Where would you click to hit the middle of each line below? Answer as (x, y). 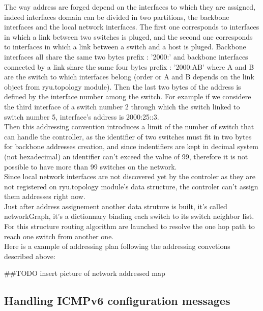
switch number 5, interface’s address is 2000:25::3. (82, 116)
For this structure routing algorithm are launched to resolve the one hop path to (129, 226)
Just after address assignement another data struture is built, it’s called (116, 206)
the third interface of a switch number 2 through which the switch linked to (122, 106)
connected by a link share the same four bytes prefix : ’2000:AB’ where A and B (129, 66)
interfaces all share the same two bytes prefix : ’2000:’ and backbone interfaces (126, 56)
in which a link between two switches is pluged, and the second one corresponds (128, 36)
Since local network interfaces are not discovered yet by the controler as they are (130, 176)
